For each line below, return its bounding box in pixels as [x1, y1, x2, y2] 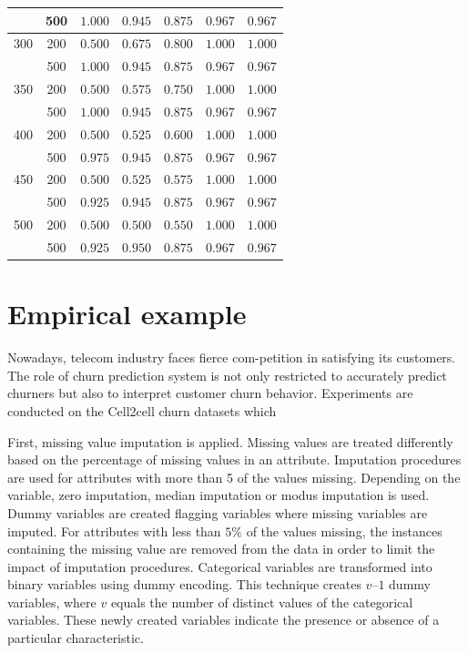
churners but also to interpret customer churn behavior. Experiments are [7, 383, 413, 403]
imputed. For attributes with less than [7, 521, 221, 540]
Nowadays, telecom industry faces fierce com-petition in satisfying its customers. [7, 348, 456, 367]
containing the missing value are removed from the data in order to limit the [7, 539, 435, 558]
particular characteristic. [7, 628, 144, 648]
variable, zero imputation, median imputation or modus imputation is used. [7, 485, 430, 505]
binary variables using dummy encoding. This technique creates [7, 575, 361, 594]
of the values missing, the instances [246, 521, 443, 540]
